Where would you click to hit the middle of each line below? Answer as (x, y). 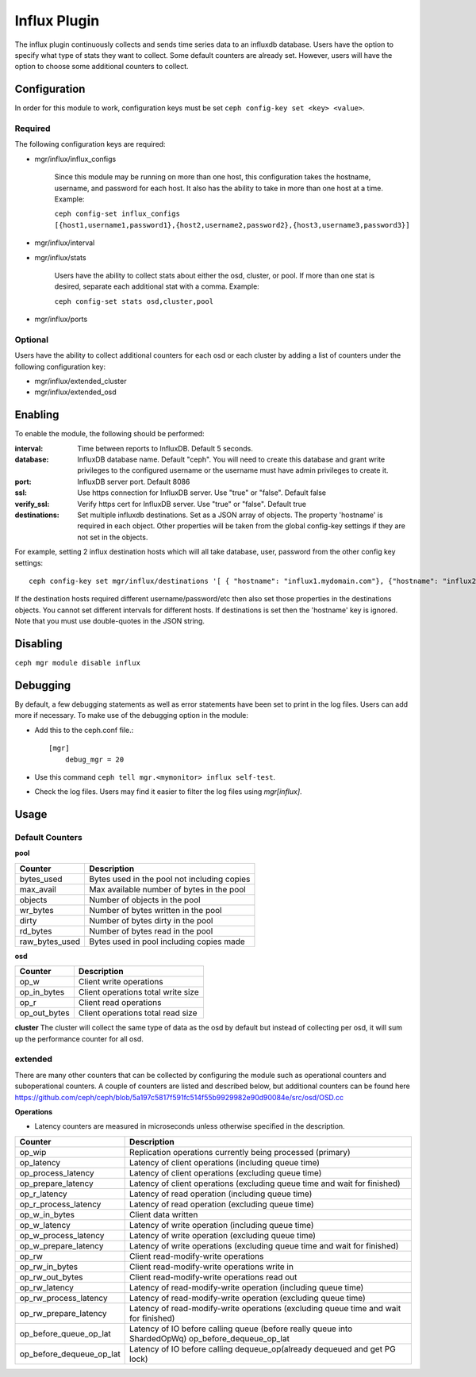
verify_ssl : (32, 504)
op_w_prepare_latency (61, 1245)
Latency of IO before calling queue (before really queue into (241, 1329)
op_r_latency (43, 1194)
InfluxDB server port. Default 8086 (134, 481)
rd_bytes (36, 930)
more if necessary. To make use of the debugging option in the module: (132, 715)
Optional (32, 339)
